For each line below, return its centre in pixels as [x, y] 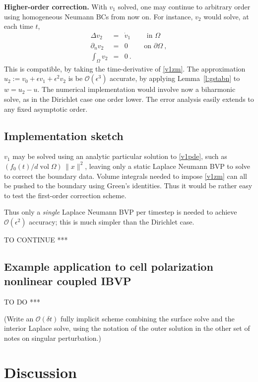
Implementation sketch [64, 135]
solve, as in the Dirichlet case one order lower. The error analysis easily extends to [129, 99]
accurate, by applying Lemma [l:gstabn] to [175, 78]
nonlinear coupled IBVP [68, 281]
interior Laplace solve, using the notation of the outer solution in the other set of [127, 328]
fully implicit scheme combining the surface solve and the [148, 318]
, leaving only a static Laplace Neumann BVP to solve [168, 166]
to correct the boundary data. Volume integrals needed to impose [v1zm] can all [126, 176]
